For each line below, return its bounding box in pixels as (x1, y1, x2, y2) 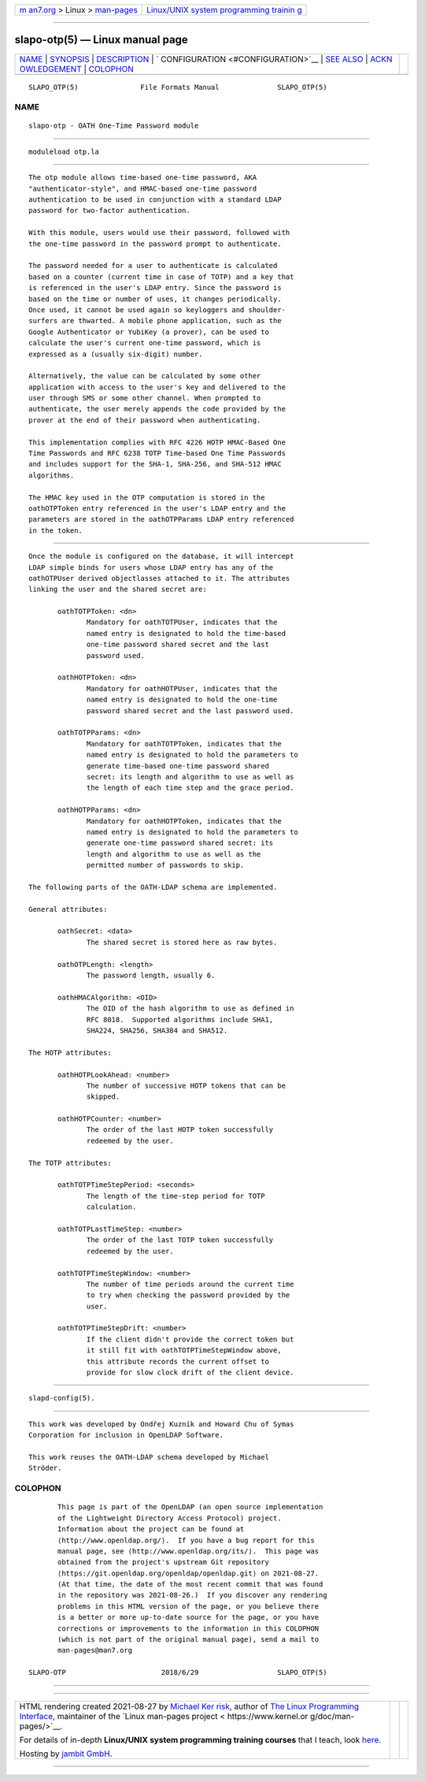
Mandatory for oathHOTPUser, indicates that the (87, 684, 278, 693)
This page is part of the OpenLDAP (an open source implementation (57, 1502, 323, 1512)
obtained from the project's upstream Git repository (57, 1557, 269, 1567)
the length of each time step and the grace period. (87, 783, 294, 792)
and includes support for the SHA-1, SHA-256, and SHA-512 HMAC (28, 459, 283, 469)
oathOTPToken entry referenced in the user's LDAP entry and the (28, 504, 286, 512)
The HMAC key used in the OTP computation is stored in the (28, 493, 265, 502)
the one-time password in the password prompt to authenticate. (28, 239, 283, 248)
